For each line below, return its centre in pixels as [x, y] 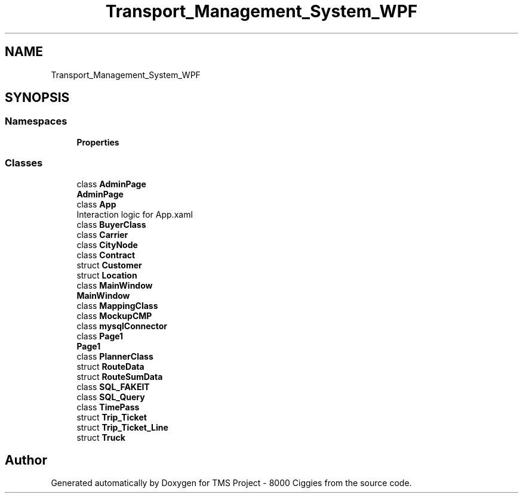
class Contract [106, 255]
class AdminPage [111, 184]
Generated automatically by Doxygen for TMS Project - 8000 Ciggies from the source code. [231, 483]
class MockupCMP [114, 315]
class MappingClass [117, 305]
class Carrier [102, 234]
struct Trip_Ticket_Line [122, 427]
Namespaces [36, 121]
